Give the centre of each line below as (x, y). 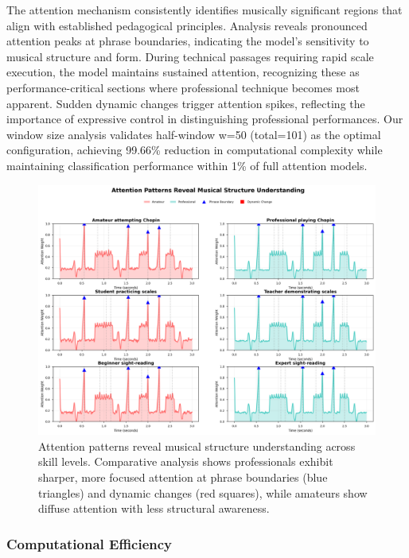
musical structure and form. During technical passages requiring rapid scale (190, 56)
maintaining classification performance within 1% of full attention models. (187, 165)
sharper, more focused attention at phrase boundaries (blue (183, 477)
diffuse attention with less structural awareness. (154, 508)
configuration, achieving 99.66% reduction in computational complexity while (195, 150)
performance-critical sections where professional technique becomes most (183, 87)
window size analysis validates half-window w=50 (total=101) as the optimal (194, 134)
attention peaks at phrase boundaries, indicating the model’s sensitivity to (188, 41)
